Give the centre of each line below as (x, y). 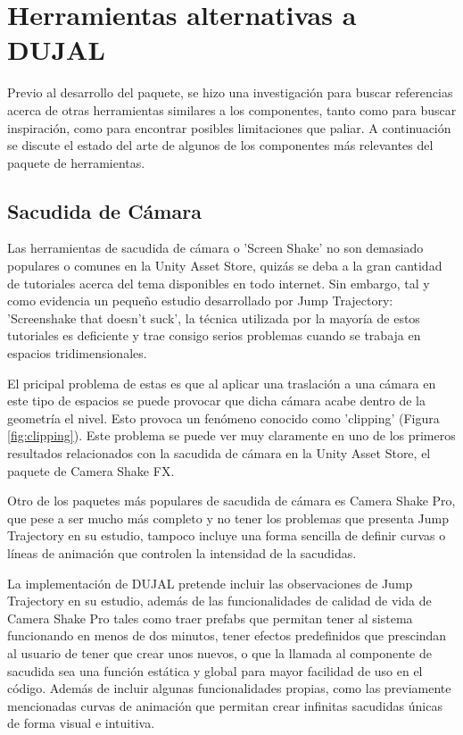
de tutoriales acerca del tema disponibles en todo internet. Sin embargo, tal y (219, 283)
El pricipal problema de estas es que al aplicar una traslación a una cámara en (222, 383)
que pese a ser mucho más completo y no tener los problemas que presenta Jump (228, 518)
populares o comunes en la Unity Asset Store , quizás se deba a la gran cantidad (225, 266)
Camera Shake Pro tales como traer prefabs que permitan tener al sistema (210, 618)
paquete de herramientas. (76, 162)
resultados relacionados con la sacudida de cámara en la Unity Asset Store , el (219, 453)
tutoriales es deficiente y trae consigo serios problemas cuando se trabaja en (214, 335)
